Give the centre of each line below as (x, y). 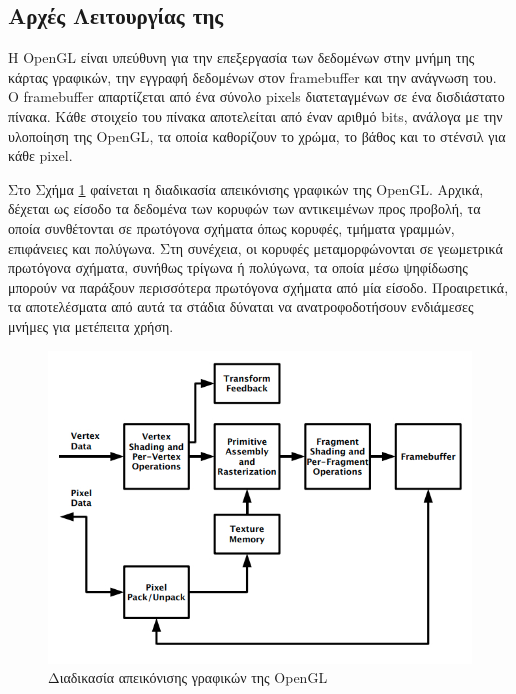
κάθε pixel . (40, 155)
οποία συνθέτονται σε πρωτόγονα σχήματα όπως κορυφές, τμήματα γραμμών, (231, 227)
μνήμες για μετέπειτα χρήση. (91, 325)
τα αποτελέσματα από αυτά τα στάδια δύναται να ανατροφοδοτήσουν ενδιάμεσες (241, 306)
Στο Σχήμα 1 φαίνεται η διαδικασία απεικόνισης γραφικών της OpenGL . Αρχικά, (246, 188)
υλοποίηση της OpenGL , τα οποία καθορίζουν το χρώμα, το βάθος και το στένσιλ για (257, 135)
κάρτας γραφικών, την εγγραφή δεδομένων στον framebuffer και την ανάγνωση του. (252, 76)
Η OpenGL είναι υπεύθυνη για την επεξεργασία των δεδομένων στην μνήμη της (241, 57)
